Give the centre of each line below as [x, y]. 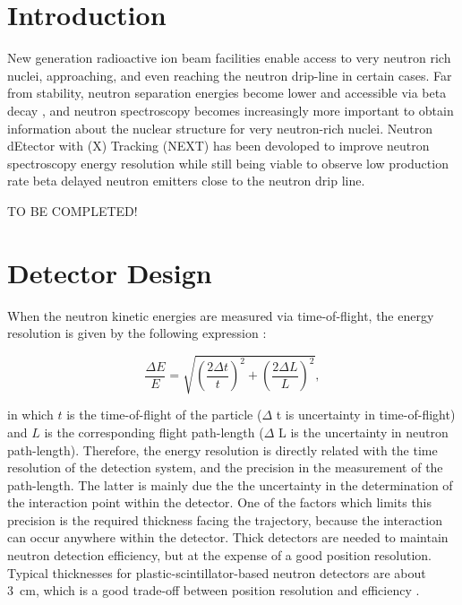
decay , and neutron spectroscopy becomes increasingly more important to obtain [231, 110]
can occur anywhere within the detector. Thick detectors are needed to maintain [228, 537]
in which [30, 415]
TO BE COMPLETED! [73, 210]
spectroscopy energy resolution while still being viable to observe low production [228, 163]
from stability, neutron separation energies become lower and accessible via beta [227, 93]
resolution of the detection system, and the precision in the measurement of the [225, 467]
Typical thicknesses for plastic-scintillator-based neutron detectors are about [217, 572]
